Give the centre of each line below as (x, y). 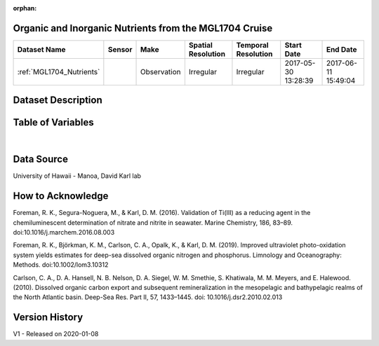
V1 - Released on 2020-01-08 (56, 334)
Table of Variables (53, 123)
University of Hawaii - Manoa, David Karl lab (77, 176)
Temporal (253, 45)
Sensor (120, 49)
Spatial (201, 45)
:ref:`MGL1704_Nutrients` (59, 71)
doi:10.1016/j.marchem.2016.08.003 (64, 233)
